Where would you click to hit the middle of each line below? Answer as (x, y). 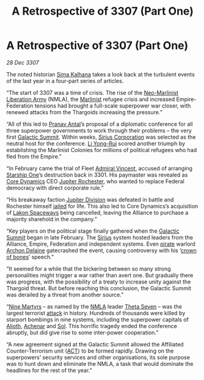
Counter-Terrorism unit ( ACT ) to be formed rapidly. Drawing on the (90, 351)
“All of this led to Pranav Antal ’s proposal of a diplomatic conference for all (100, 124)
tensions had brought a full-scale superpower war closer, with (113, 106)
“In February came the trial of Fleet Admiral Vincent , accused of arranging (100, 168)
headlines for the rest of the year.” (49, 370)
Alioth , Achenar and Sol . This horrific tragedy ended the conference (92, 326)
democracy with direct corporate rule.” (55, 188)
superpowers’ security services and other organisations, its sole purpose (98, 357)
